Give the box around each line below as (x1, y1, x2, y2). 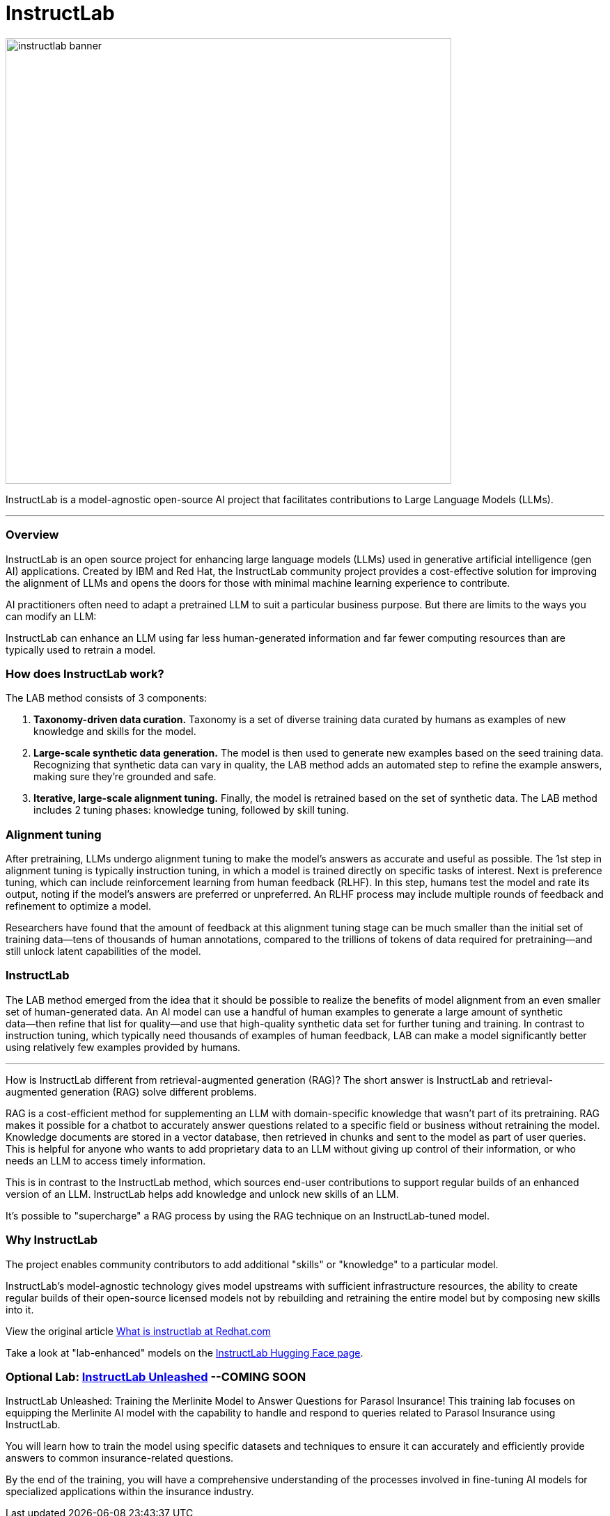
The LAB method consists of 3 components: (6, 692, 208, 704)
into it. (6, 1303, 34, 1316)
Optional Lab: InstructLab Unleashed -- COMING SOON (6, 1369, 306, 1384)
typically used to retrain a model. (6, 643, 156, 656)
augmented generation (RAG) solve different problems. (6, 1085, 257, 1098)
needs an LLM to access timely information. (6, 1154, 206, 1167)
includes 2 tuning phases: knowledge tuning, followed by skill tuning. (33, 804, 350, 816)
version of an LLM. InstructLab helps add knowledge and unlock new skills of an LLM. (6, 1187, 399, 1200)
